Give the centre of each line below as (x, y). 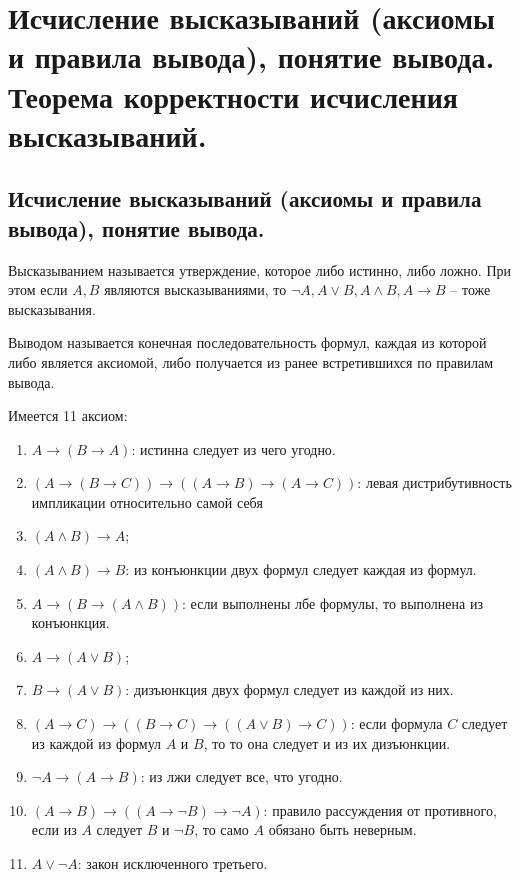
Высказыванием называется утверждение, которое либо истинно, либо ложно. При (260, 269)
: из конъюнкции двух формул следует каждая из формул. (301, 569)
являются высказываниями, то (195, 289)
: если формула (396, 723)
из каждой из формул (96, 742)
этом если (38, 289)
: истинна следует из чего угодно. (233, 448)
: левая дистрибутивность (434, 482)
